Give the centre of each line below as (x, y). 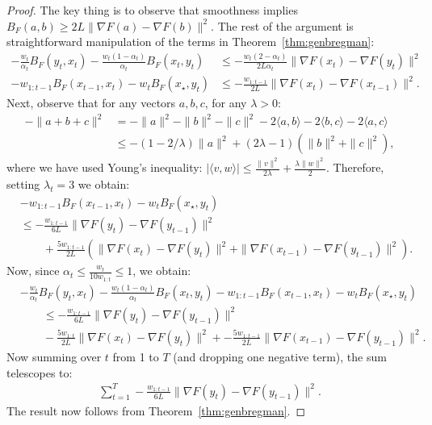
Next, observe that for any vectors (91, 103)
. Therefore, (355, 167)
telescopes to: (40, 372)
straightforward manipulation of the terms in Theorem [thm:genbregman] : (191, 42)
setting (23, 183)
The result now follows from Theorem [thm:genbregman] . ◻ (156, 410)
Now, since (33, 271)
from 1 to (136, 356)
